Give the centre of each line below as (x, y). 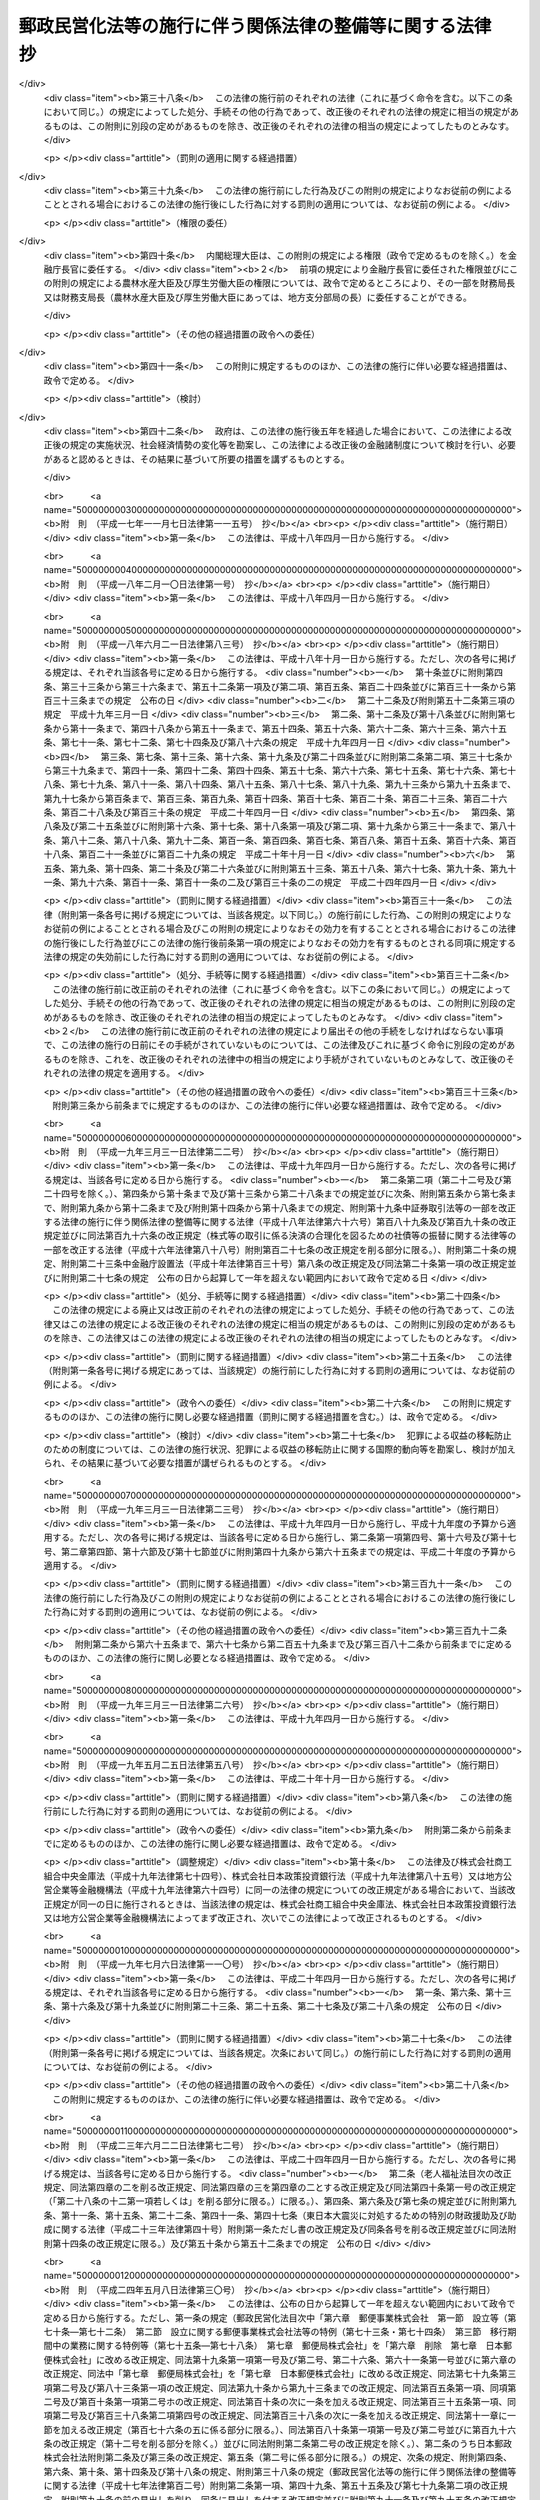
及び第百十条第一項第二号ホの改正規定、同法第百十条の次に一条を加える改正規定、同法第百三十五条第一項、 (284, 2401)
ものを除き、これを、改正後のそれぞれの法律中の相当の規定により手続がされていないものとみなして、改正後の (279, 1059)
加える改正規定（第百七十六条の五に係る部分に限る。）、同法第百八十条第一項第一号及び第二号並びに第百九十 (284, 2429)
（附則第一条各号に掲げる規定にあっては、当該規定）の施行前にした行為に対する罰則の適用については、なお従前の (279, 1370)
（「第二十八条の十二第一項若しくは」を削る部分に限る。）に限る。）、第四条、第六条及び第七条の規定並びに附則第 (275, 2201)
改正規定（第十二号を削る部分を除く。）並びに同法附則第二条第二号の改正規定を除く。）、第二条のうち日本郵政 (286, 2444)
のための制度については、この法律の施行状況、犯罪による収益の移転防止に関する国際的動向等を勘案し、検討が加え (279, 1449)
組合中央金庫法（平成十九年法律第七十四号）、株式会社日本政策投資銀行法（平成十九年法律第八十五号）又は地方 (273, 1876)
